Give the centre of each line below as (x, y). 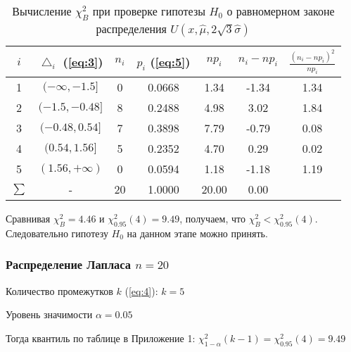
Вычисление (42, 11)
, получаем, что (212, 219)
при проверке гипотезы (149, 11)
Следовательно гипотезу (57, 233)
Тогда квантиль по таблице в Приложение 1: (101, 338)
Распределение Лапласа (68, 264)
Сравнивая (28, 219)
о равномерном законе (281, 11)
